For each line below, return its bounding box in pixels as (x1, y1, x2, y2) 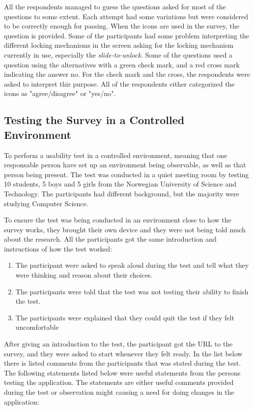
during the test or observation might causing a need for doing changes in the (4, 387, 234, 397)
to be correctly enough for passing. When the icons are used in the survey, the (4, 21, 239, 31)
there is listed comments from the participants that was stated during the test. (4, 358, 241, 368)
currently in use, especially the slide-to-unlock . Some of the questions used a (4, 49, 232, 60)
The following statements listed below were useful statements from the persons (4, 367, 241, 378)
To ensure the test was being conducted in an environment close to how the (4, 215, 231, 225)
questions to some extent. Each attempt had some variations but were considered (4, 11, 248, 21)
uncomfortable (15, 322, 59, 332)
